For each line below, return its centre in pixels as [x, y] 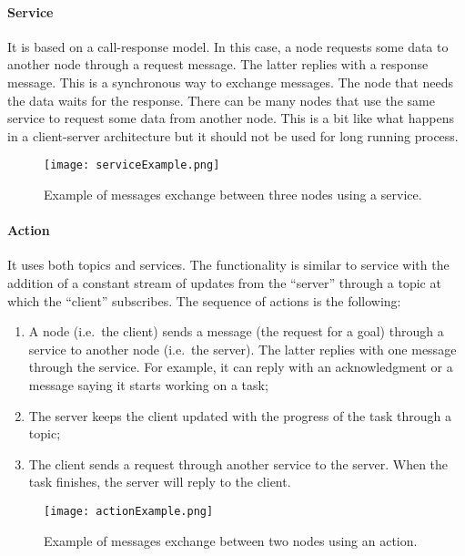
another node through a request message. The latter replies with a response [218, 64]
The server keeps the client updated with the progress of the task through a [240, 415]
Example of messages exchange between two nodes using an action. [231, 540]
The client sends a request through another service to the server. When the [238, 463]
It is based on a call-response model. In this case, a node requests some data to [228, 46]
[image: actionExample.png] [129, 511]
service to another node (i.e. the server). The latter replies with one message [243, 349]
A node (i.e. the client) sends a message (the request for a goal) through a [236, 331]
